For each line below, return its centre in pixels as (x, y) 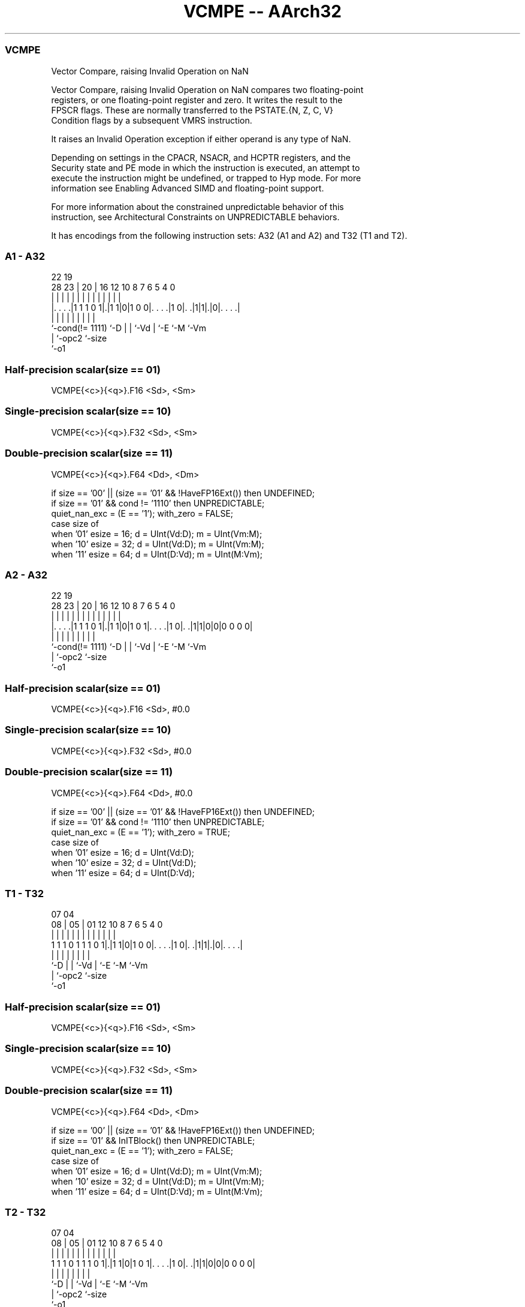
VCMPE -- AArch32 (262, 11)
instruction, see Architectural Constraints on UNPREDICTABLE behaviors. (195, 217)
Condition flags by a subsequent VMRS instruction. (152, 120)
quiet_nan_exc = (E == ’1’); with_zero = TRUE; (141, 832)
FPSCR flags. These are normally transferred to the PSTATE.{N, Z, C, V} (192, 110)
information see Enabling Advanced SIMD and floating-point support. (188, 188)
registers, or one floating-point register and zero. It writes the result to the (197, 100)
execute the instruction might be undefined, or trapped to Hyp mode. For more (206, 178)
